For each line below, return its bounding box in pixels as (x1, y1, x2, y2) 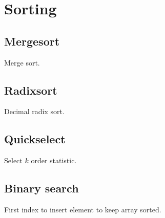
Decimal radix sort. (4, 106, 65, 117)
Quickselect (4, 131, 66, 147)
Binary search (4, 180, 79, 196)
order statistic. (31, 155, 77, 166)
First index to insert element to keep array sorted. (4, 204, 161, 214)
